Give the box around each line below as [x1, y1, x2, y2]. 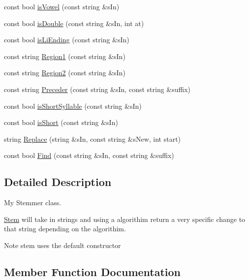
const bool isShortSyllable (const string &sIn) [4, 100, 142, 111]
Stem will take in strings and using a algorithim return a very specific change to [4, 214, 246, 224]
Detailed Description [4, 174, 112, 189]
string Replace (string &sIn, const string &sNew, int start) [4, 133, 181, 144]
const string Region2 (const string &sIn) [4, 67, 125, 78]
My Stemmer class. [4, 197, 62, 208]
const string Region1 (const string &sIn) [4, 51, 125, 61]
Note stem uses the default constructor [4, 240, 121, 250]
